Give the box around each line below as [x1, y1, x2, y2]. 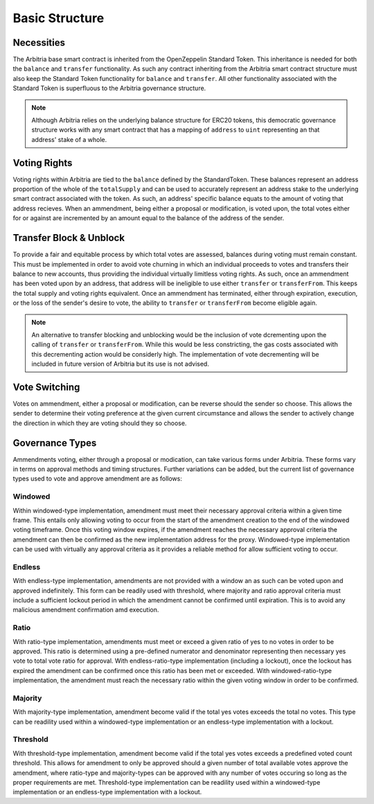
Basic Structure [12, 10, 105, 26]
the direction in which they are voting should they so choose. [12, 419, 187, 427]
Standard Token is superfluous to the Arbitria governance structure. [12, 84, 206, 93]
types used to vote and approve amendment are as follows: [12, 474, 183, 483]
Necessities [12, 37, 66, 48]
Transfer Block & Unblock [12, 232, 125, 244]
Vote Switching [12, 381, 80, 393]
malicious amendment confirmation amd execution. [12, 606, 159, 614]
